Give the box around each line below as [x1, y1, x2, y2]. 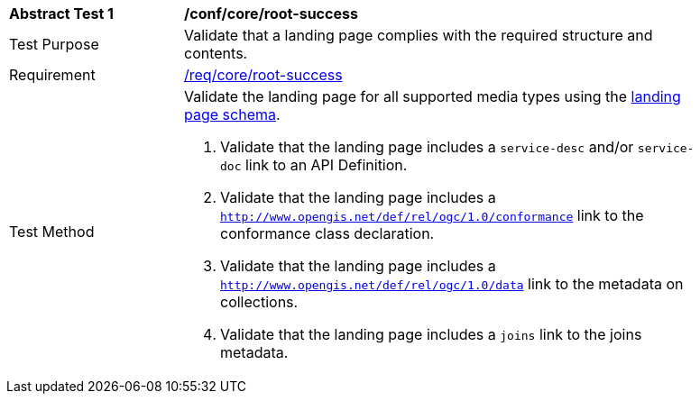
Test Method [9, 223, 95, 241]
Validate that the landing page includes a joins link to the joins [220, 325, 642, 343]
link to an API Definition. [244, 156, 408, 174]
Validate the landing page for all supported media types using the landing [184, 87, 681, 105]
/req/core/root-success [184, 66, 343, 84]
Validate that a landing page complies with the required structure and [184, 26, 653, 44]
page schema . [184, 105, 281, 123]
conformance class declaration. [220, 224, 435, 242]
